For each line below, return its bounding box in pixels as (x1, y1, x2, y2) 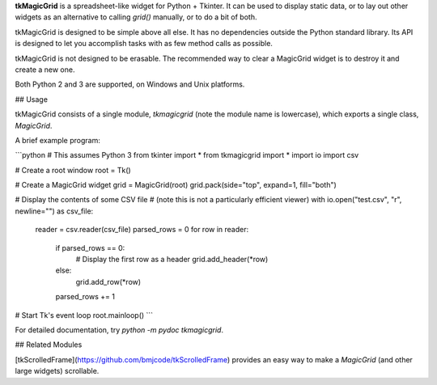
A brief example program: (15, 135, 100, 145)
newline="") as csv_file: (15, 206, 94, 216)
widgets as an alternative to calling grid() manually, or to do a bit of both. (15, 12, 257, 22)
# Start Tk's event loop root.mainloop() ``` (15, 310, 154, 319)
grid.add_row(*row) (75, 277, 142, 286)
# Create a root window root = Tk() (15, 165, 131, 175)
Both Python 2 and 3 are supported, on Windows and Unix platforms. (15, 79, 245, 89)
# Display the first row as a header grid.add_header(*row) (75, 255, 269, 264)
